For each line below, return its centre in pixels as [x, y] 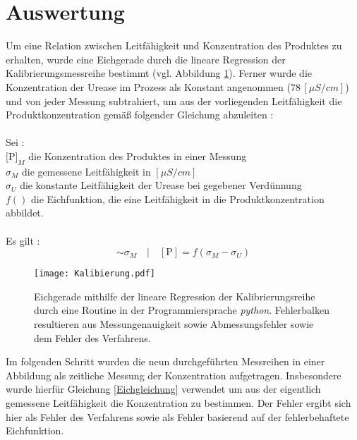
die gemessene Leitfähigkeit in [86, 171]
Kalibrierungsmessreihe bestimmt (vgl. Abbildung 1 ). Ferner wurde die [159, 73]
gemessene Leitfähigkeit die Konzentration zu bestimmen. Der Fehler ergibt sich [178, 403]
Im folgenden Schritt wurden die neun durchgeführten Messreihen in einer [165, 361]
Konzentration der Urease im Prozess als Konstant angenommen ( [148, 86]
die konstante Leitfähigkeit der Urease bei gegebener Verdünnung [161, 185]
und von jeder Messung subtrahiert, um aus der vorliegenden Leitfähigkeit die [174, 100]
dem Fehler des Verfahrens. [92, 337]
